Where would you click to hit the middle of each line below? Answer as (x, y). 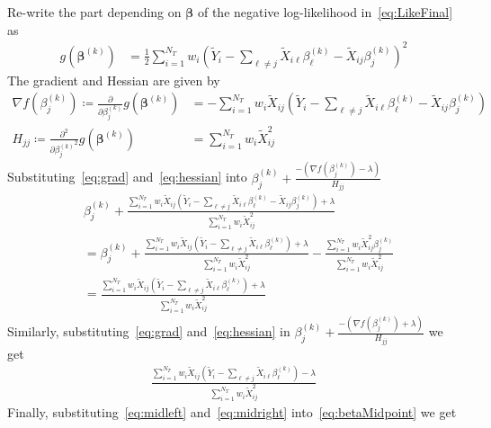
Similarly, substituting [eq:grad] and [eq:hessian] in (149, 331)
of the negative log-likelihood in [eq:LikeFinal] (325, 12)
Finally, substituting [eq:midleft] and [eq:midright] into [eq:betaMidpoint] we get (232, 411)
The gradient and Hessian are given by (114, 80)
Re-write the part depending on (94, 12)
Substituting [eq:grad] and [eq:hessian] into (127, 177)
